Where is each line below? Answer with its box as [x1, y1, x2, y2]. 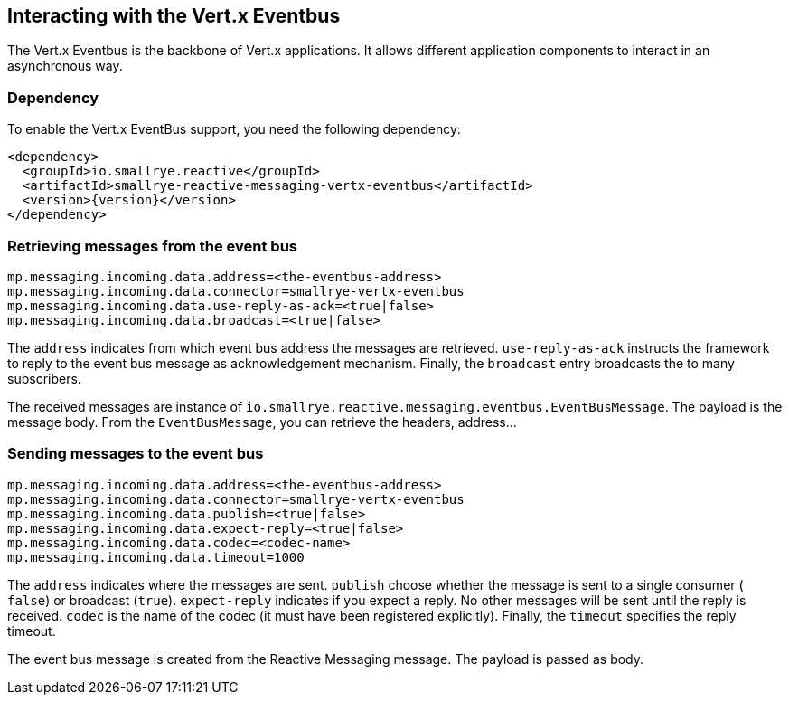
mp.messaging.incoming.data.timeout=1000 [7, 549, 305, 564]
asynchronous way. [7, 58, 123, 74]
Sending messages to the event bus [7, 444, 264, 463]
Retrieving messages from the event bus [7, 236, 298, 255]
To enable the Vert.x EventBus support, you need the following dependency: [7, 121, 461, 138]
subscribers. [7, 370, 81, 386]
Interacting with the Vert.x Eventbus [7, 5, 341, 27]
